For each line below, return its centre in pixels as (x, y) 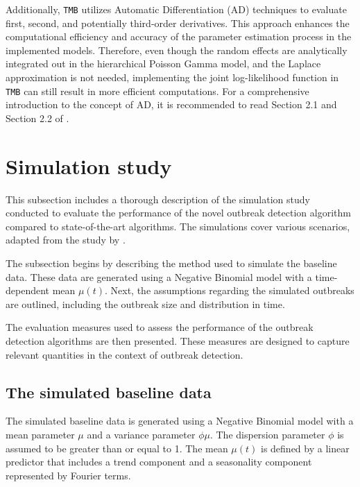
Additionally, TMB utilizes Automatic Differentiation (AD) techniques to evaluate (176, 9)
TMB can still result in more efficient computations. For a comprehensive (157, 91)
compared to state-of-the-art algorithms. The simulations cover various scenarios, (178, 226)
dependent (28, 290)
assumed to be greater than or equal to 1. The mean (117, 448)
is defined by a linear (305, 448)
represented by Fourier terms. (68, 475)
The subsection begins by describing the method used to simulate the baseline (171, 263)
